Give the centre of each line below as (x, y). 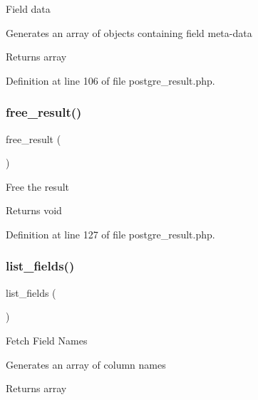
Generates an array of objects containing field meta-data (129, 32)
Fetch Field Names (47, 340)
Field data (28, 9)
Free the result (38, 186)
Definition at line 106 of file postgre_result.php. (110, 80)
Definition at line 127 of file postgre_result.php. (110, 234)
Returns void (34, 210)
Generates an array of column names (86, 364)
